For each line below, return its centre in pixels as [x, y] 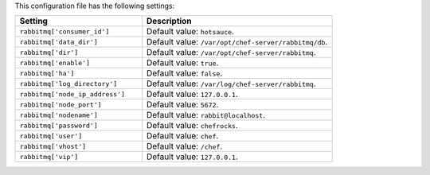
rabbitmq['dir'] [49, 52]
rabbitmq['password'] [59, 125]
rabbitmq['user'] [51, 136]
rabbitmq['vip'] [49, 156]
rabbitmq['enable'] [55, 62]
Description [169, 21]
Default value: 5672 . [182, 105]
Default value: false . [184, 73]
